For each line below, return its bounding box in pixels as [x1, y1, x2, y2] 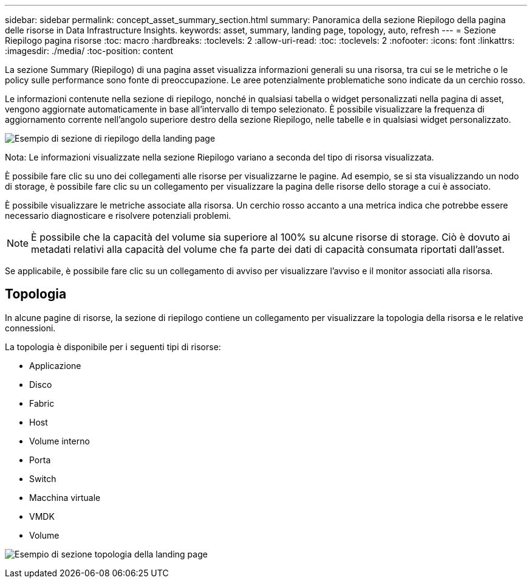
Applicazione [29, 360, 81, 371]
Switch [29, 473, 56, 484]
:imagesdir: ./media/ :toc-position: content [5, 46, 173, 56]
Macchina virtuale [29, 492, 101, 503]
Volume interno [29, 435, 90, 446]
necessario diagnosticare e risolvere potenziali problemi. [5, 210, 231, 221]
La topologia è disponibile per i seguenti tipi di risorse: [5, 341, 221, 352]
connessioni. [5, 322, 56, 333]
